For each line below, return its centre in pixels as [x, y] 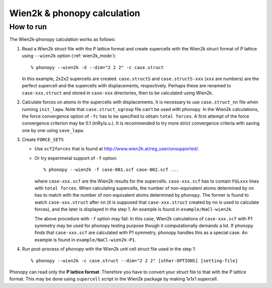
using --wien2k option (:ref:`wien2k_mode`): [69, 56]
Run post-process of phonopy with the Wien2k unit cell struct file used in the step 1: [109, 249]
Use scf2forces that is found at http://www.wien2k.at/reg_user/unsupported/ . [117, 149]
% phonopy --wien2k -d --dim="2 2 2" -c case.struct [97, 67]
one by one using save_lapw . [53, 130]
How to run [28, 27]
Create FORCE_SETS [43, 140]
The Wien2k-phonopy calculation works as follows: [62, 39]
